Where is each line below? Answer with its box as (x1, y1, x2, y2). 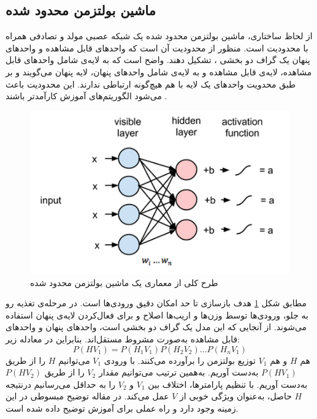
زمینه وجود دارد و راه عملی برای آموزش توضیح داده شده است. (6, 402, 239, 415)
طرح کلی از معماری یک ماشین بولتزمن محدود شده (30, 276, 218, 289)
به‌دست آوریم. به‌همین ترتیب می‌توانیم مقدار (98, 366, 259, 379)
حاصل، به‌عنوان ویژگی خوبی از (180, 390, 292, 402)
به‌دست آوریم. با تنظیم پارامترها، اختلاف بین (148, 377, 308, 390)
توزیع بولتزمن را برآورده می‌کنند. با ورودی (104, 353, 256, 366)
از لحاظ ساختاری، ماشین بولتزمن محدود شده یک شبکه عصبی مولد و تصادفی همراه (6, 29, 313, 42)
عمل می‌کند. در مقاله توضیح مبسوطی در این (6, 390, 169, 402)
